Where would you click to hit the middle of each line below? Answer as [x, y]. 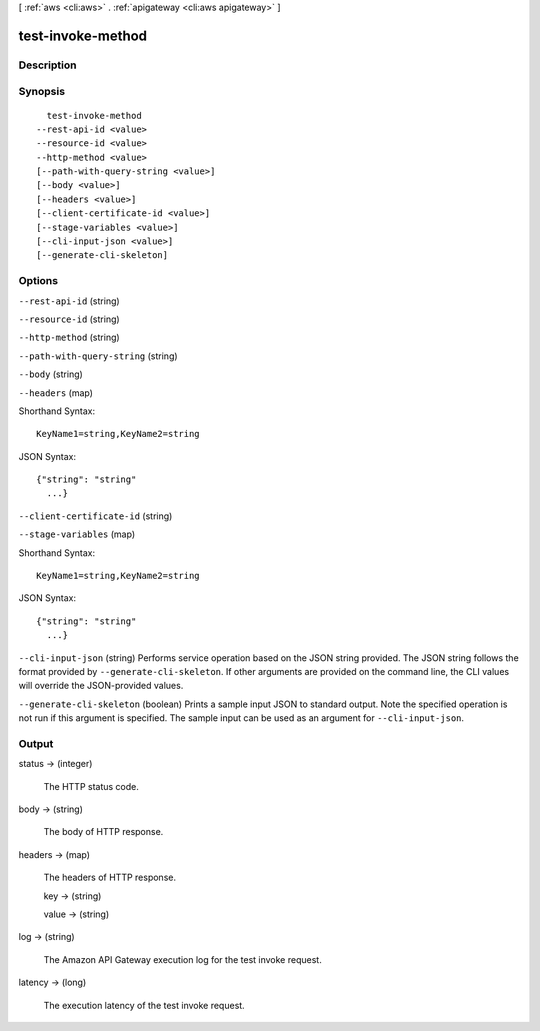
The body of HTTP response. [103, 832]
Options [38, 281]
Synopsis [41, 92]
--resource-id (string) [69, 319]
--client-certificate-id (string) [95, 516]
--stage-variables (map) [76, 534]
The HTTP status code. [91, 786]
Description [47, 65]
